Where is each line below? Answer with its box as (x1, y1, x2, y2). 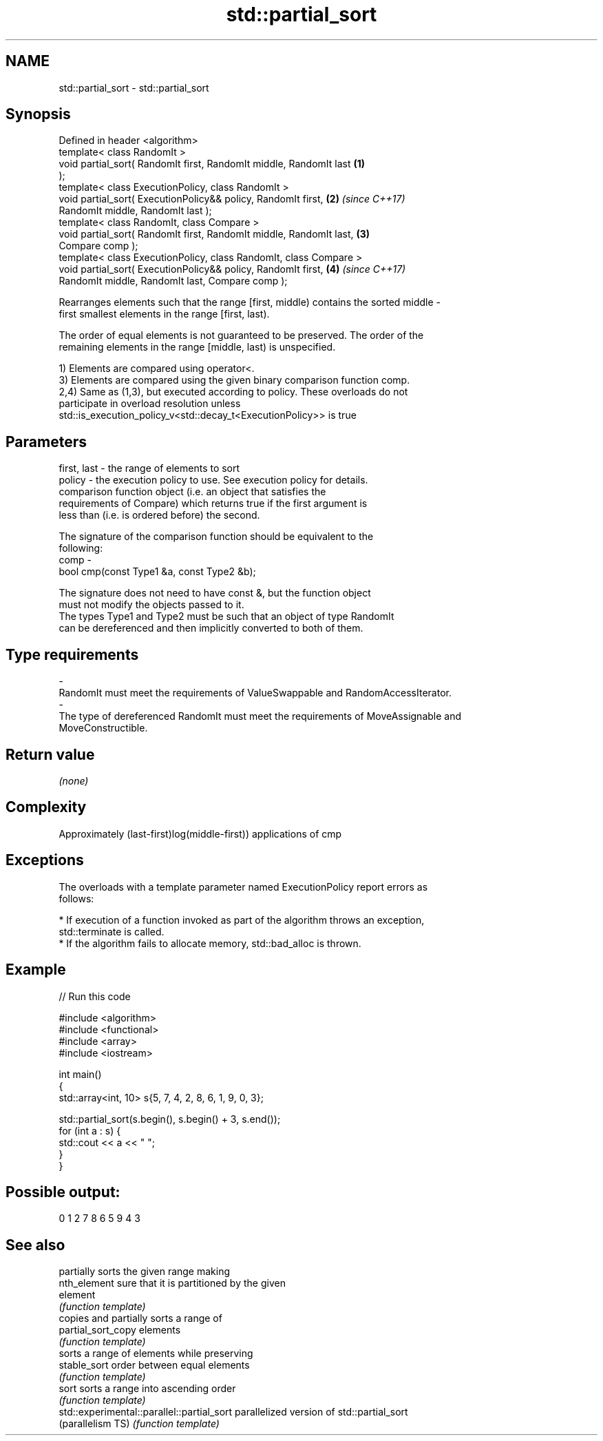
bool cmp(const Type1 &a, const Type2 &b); (59, 566, 256, 578)
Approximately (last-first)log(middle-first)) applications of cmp (59, 827, 342, 840)
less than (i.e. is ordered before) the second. (59, 509, 260, 521)
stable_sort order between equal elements (59, 1359, 250, 1371)
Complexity (6, 798, 87, 816)
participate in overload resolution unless (59, 397, 241, 410)
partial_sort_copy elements (59, 1324, 181, 1336)
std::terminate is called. (59, 925, 165, 937)
